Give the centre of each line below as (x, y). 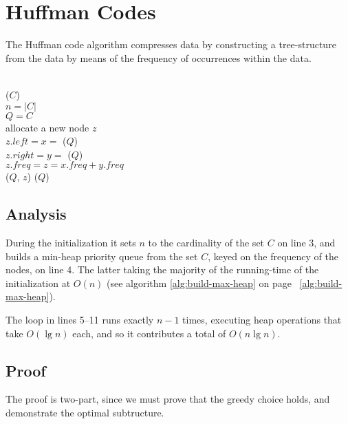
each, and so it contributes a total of (149, 333)
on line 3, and (306, 243)
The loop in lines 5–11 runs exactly (80, 320)
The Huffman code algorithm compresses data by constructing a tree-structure (171, 44)
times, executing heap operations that (262, 320)
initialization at (38, 283)
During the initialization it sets (71, 243)
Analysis (36, 214)
